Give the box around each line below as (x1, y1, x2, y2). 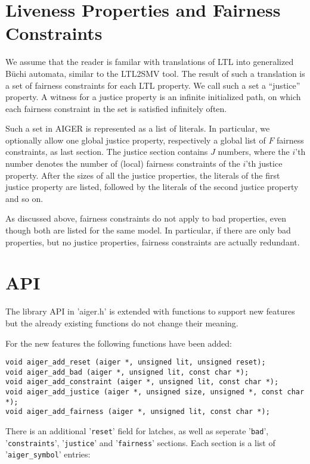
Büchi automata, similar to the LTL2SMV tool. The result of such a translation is (5, 67, 305, 79)
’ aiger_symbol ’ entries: (5, 448, 91, 460)
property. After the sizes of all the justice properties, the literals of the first (5, 169, 280, 181)
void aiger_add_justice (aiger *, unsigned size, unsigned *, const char (5, 388, 305, 397)
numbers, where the (218, 145, 290, 158)
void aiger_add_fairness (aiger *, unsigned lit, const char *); (5, 407, 270, 416)
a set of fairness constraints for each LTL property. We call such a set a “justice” (5, 79, 300, 91)
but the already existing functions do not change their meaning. (5, 316, 238, 329)
